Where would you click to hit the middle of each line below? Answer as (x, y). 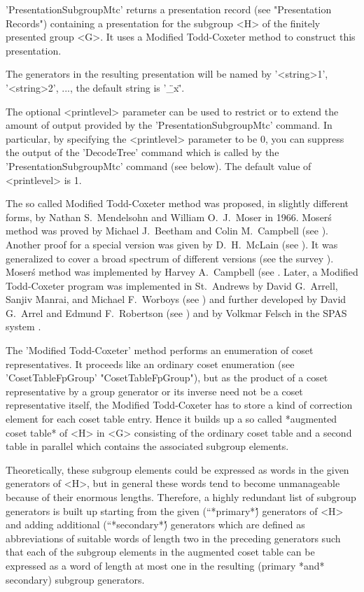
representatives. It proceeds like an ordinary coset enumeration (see (150, 364)
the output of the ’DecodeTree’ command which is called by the (142, 152)
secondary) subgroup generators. (75, 579)
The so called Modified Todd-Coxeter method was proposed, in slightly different (177, 203)
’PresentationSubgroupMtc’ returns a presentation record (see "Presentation (169, 9)
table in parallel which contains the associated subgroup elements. (147, 446)
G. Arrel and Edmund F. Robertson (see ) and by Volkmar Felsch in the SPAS (176, 312)
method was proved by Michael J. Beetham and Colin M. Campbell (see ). (167, 231)
